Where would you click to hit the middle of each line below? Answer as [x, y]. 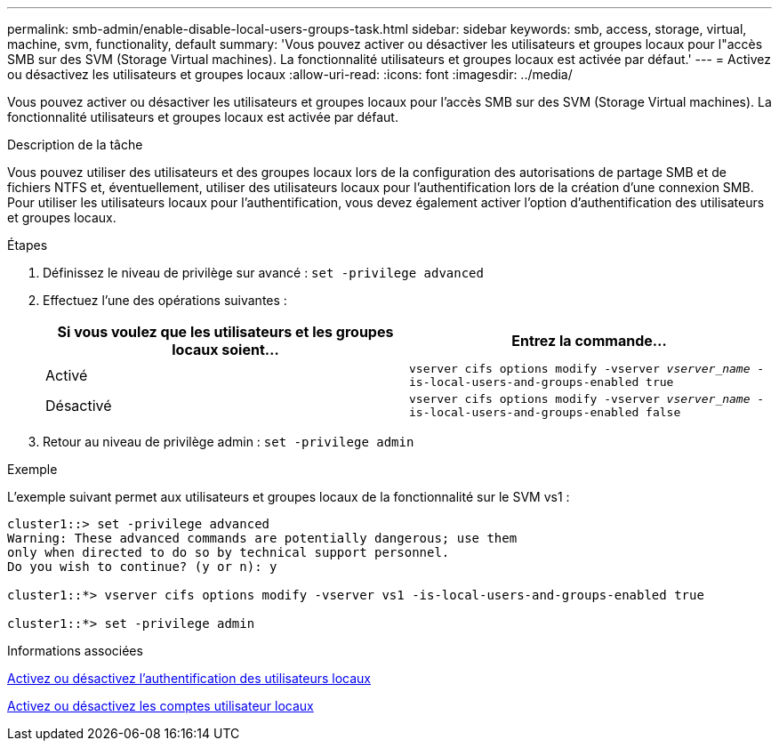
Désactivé [79, 406]
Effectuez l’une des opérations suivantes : [165, 300]
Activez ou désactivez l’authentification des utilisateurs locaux [189, 678]
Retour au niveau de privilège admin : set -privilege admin [229, 442]
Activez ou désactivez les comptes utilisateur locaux [161, 706]
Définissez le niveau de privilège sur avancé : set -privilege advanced [263, 273]
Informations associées [75, 651]
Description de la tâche [75, 145]
